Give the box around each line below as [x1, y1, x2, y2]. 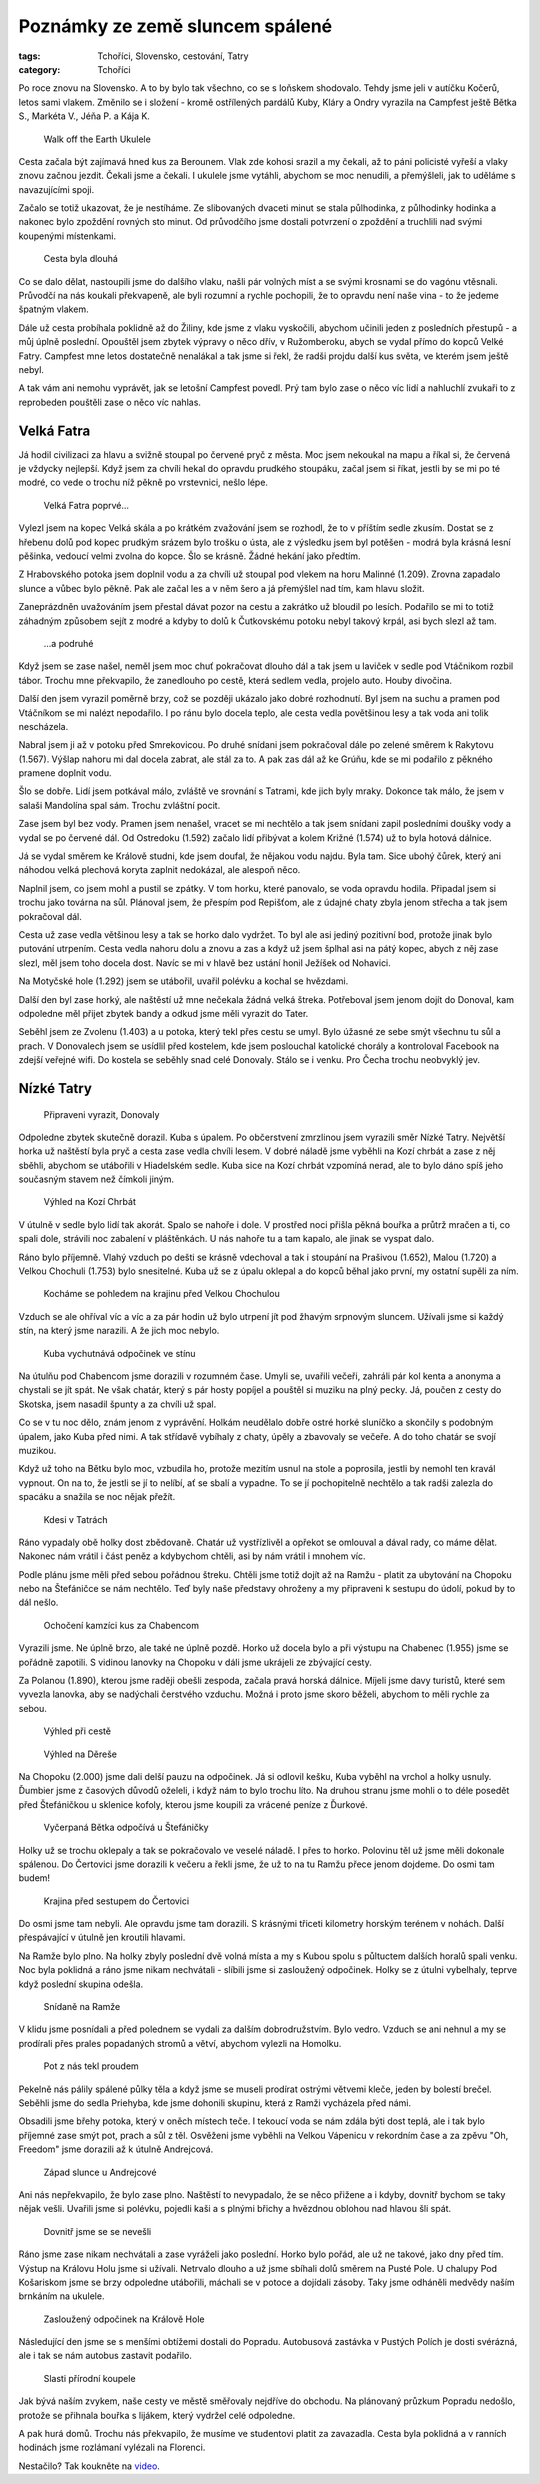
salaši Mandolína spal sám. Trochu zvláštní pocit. [18, 799, 221, 811]
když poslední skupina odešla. [18, 1978, 144, 1990]
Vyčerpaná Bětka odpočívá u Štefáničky [43, 1821, 209, 1834]
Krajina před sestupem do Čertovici [43, 1895, 190, 1907]
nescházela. [18, 720, 69, 732]
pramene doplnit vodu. [18, 767, 112, 779]
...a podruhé [43, 637, 94, 649]
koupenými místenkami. [18, 230, 117, 242]
